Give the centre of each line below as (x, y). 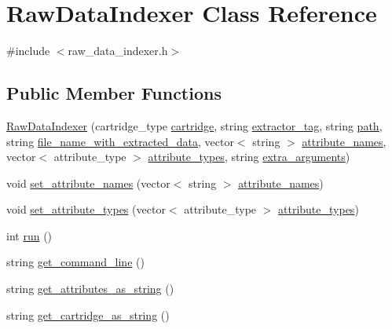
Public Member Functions (114, 93)
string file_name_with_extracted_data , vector (120, 141)
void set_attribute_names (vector (88, 183)
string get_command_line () (75, 262)
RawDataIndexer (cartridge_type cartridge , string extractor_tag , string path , (194, 125)
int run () (29, 235)
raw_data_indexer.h (118, 51)
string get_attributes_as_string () (90, 289)
